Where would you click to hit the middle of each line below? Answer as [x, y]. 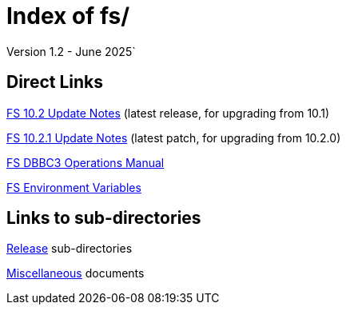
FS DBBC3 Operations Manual [86, 162]
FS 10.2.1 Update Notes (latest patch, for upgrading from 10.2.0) [174, 138]
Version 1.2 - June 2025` [71, 51]
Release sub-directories [70, 249]
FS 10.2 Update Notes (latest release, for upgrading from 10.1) [168, 113]
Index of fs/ [68, 16]
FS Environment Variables [74, 187]
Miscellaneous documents [76, 273]
